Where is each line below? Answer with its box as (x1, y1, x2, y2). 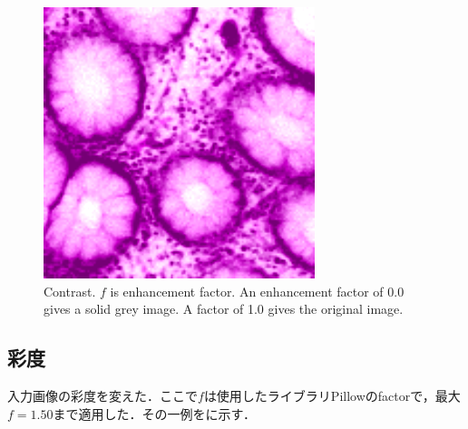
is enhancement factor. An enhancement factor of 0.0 (110, 281, 405, 300)
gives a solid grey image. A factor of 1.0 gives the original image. (44, 299, 404, 318)
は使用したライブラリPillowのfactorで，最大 (203, 385, 461, 405)
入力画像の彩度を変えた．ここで (7, 385, 198, 405)
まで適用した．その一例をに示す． (53, 404, 256, 423)
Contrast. (44, 281, 96, 300)
